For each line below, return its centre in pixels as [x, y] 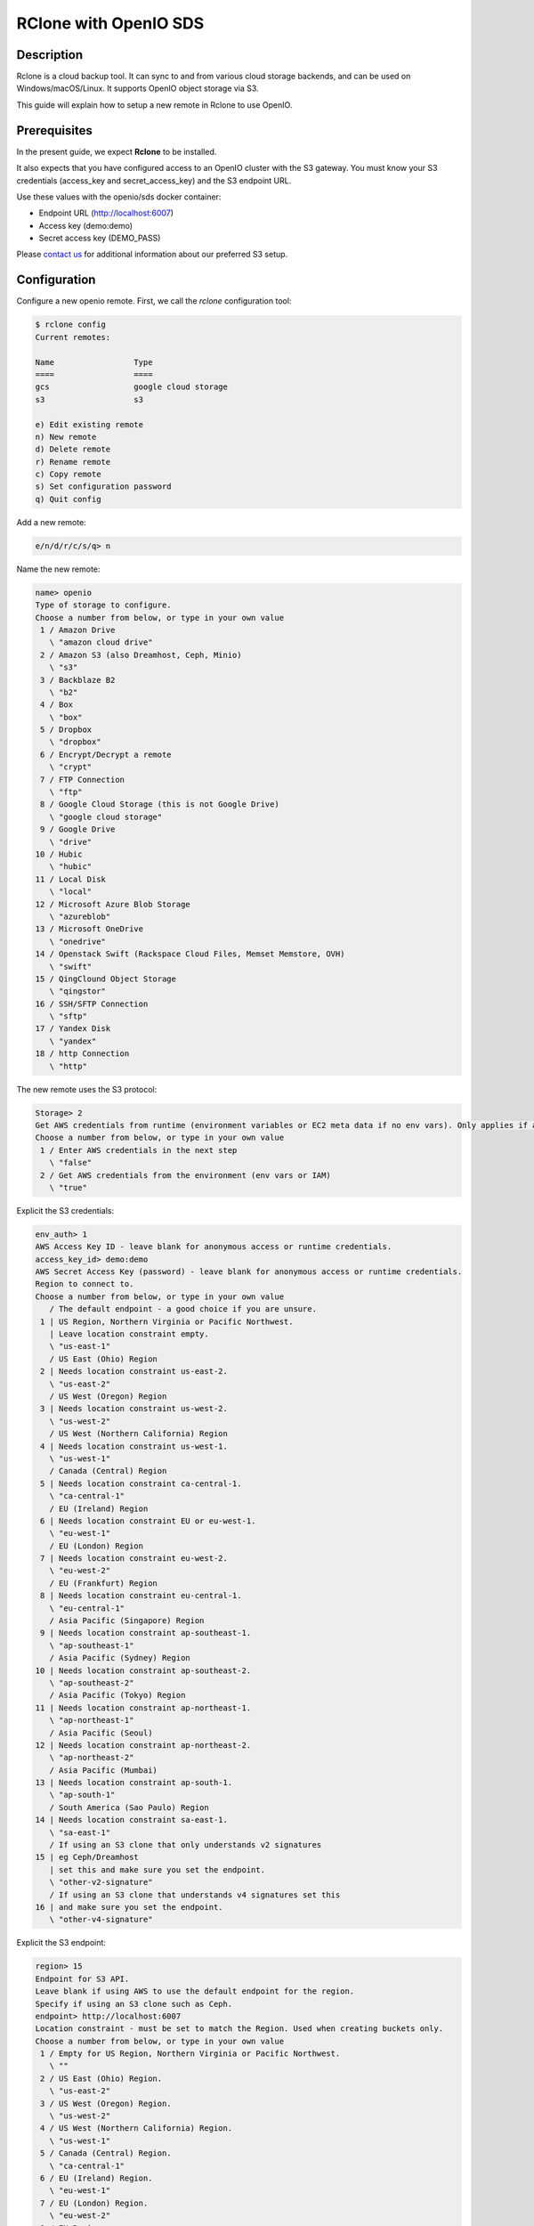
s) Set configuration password [104, 487]
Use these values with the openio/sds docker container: [119, 197]
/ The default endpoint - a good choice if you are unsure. [183, 1309]
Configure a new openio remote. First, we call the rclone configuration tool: [154, 301]
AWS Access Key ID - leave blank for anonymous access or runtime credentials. [214, 1247]
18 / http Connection [82, 1054]
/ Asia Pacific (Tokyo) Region [117, 1695]
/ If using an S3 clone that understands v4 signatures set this [195, 1895]
